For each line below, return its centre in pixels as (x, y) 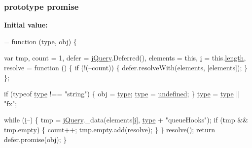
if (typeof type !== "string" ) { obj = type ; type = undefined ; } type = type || (122, 94)
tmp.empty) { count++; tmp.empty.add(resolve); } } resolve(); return (110, 129)
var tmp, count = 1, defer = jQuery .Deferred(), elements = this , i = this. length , (125, 58)
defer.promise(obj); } (36, 139)
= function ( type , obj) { (40, 41)
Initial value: (26, 25)
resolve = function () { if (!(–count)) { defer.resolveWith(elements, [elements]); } (126, 67)
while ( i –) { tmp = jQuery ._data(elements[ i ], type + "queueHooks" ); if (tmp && (126, 120)
